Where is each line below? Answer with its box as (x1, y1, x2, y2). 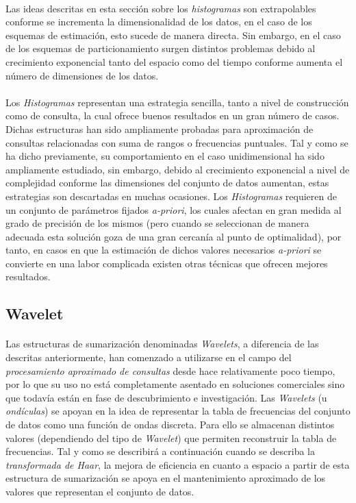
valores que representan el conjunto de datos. (5, 484, 194, 498)
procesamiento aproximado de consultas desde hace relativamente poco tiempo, (5, 363, 335, 378)
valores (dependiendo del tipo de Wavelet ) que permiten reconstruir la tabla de (5, 430, 337, 445)
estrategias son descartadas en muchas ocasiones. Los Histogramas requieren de (5, 188, 337, 203)
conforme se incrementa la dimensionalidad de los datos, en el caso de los (5, 14, 312, 29)
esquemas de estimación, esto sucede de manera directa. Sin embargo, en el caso (5, 27, 341, 42)
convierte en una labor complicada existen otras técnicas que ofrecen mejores (5, 256, 328, 270)
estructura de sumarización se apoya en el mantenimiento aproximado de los (5, 471, 326, 485)
